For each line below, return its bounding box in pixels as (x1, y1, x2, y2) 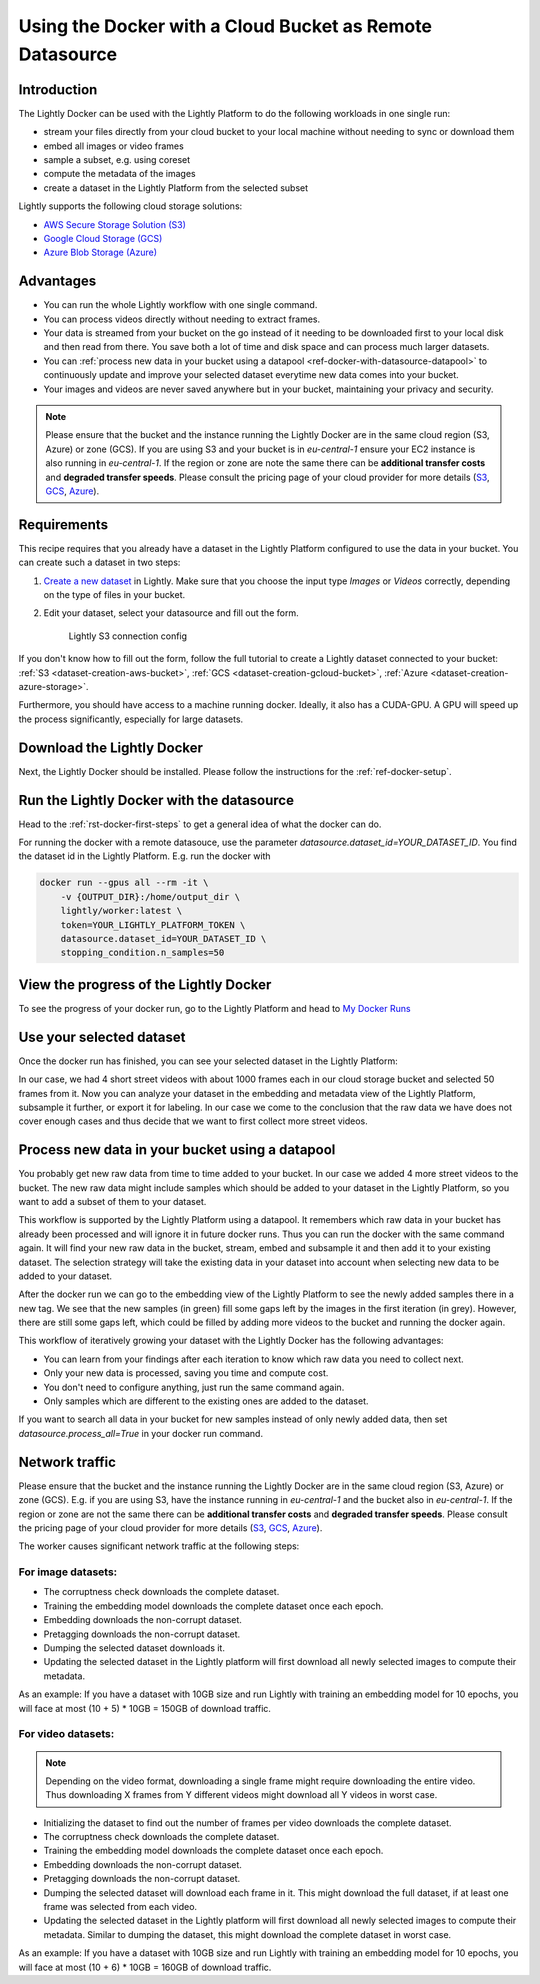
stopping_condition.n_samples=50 (60, 947, 225, 959)
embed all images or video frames (43, 140, 184, 152)
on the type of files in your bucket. (43, 589, 185, 601)
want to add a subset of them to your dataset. (18, 1195, 207, 1207)
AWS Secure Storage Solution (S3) (43, 218, 187, 230)
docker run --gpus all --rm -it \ (39, 877, 209, 889)
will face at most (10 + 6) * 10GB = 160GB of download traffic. (18, 1961, 272, 1973)
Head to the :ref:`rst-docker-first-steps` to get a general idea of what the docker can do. (18, 818, 382, 830)
